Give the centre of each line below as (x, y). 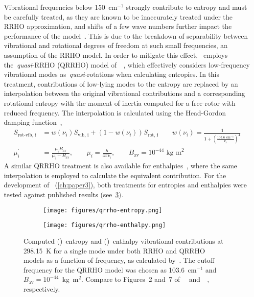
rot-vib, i (27, 135)
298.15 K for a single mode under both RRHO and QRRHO (114, 250)
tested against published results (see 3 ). (64, 194)
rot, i (153, 135)
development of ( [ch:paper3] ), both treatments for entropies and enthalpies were (125, 185)
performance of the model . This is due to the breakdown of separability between (126, 35)
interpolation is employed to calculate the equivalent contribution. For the (115, 175)
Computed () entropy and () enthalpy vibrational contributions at (124, 240)
